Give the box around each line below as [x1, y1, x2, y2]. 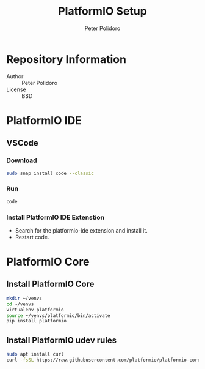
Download [6, 156, 38, 165]
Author [6, 72, 24, 80]
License [6, 86, 26, 93]
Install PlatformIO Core [6, 279, 95, 289]
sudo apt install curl [6, 351, 64, 357]
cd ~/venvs [6, 301, 34, 307]
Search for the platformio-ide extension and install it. [15, 226, 148, 234]
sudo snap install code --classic [6, 170, 95, 176]
